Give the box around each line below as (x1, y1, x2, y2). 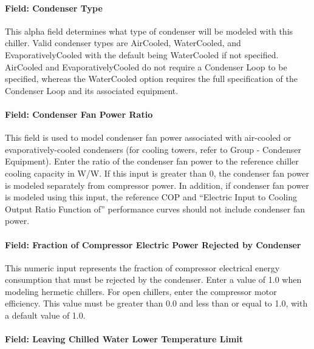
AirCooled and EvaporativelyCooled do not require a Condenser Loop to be (5, 60, 287, 73)
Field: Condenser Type (5, 1, 103, 14)
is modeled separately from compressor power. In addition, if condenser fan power (5, 178, 309, 191)
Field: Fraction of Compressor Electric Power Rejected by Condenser (5, 238, 301, 251)
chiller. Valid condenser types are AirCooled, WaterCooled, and (5, 36, 241, 49)
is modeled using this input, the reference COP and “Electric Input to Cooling (5, 191, 298, 203)
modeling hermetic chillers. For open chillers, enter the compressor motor (5, 285, 277, 297)
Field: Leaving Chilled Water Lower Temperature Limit (5, 333, 244, 345)
